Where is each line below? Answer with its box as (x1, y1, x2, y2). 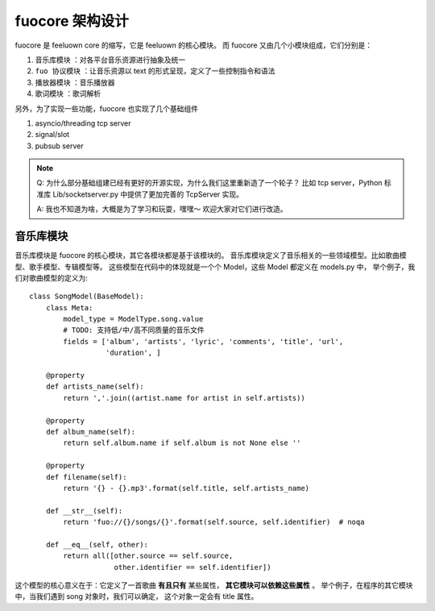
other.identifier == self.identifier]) (114, 563, 271, 572)
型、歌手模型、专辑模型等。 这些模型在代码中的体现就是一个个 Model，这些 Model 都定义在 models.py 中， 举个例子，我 (14, 262, 416, 272)
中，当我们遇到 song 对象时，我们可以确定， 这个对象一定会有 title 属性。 (14, 592, 259, 601)
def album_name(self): (45, 427, 136, 436)
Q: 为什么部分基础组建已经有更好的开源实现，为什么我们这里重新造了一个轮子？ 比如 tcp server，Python (36, 178, 383, 188)
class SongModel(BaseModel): (29, 292, 144, 301)
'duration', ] (105, 348, 161, 358)
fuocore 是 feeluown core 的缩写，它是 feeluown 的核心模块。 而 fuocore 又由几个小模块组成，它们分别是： (14, 40, 373, 50)
